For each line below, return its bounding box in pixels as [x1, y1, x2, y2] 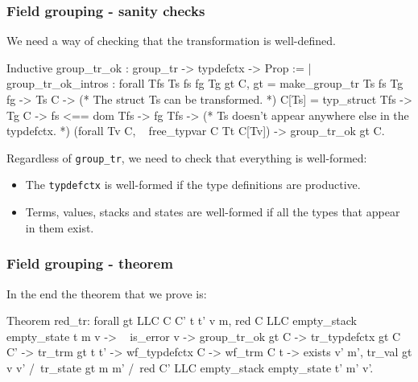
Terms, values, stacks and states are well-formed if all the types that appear [25, 203, 400, 220]
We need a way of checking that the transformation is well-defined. [6, 32, 336, 49]
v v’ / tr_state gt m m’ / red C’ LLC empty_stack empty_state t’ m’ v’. [6, 359, 374, 376]
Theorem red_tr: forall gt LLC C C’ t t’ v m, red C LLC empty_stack [6, 312, 357, 329]
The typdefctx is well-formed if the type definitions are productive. [25, 176, 361, 193]
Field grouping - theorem [6, 253, 173, 273]
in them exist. [25, 219, 94, 236]
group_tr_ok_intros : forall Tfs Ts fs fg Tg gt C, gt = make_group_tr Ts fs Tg [6, 75, 404, 92]
